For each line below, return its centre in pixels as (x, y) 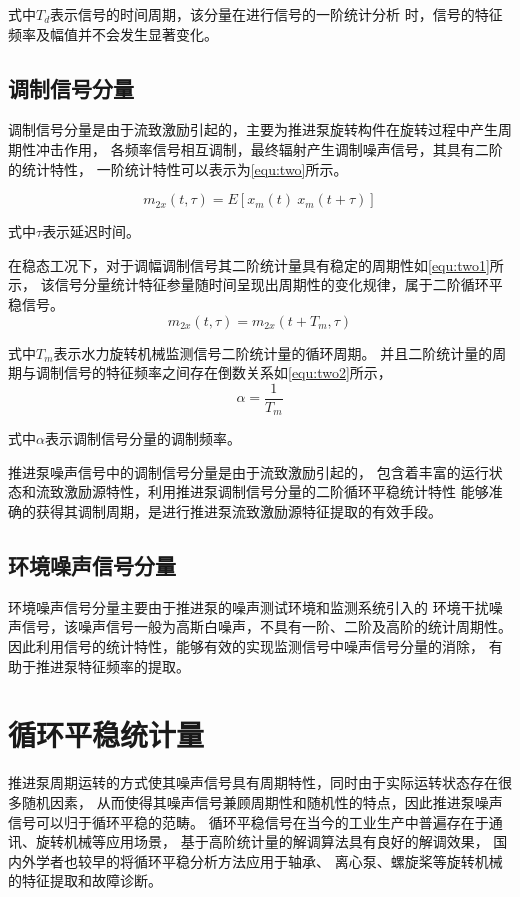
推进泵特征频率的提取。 (112, 665)
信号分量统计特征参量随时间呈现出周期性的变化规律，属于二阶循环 (271, 284)
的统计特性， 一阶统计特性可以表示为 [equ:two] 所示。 (178, 168)
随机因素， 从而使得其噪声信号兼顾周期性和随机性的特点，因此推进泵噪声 (262, 801)
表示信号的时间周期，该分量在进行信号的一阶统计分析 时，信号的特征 (276, 14)
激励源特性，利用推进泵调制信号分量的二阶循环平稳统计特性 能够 (276, 491)
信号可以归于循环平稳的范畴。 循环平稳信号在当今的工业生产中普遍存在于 (248, 821)
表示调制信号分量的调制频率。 (142, 438)
